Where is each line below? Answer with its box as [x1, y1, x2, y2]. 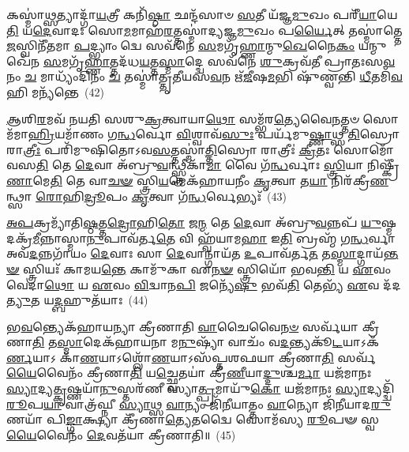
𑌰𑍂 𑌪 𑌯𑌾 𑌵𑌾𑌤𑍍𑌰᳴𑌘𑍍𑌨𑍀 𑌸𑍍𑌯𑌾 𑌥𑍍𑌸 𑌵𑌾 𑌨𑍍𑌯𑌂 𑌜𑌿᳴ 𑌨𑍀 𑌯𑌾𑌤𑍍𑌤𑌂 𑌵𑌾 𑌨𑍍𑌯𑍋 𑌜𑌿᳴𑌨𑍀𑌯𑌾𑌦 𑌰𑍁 [6, 395, 391, 412]
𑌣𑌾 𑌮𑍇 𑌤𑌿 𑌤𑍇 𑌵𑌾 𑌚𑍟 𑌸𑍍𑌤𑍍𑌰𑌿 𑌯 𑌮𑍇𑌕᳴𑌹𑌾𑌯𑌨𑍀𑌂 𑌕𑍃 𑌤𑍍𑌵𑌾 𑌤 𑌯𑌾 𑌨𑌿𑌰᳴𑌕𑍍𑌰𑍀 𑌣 [6, 171, 388, 188]
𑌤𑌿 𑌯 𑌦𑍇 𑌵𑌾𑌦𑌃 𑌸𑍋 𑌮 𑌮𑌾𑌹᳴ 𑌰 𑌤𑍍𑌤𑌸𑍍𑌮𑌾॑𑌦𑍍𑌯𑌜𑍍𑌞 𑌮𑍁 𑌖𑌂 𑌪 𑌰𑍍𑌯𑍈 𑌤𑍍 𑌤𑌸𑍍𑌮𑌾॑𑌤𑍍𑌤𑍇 [6, 21, 403, 38]
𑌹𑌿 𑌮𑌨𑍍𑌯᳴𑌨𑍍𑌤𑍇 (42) [6, 83, 104, 100]
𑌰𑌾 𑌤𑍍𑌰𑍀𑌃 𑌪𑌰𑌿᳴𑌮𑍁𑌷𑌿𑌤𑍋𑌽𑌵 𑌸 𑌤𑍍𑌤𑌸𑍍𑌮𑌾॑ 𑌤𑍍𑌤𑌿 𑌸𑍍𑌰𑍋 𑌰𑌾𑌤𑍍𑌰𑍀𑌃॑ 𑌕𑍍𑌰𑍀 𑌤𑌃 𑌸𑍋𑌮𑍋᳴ [6, 141, 394, 157]
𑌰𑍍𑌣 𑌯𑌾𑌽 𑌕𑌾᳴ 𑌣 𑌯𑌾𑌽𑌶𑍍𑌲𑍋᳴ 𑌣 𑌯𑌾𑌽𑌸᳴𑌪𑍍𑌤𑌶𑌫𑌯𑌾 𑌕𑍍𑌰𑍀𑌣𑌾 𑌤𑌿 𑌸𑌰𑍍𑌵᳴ [6, 348, 376, 365]
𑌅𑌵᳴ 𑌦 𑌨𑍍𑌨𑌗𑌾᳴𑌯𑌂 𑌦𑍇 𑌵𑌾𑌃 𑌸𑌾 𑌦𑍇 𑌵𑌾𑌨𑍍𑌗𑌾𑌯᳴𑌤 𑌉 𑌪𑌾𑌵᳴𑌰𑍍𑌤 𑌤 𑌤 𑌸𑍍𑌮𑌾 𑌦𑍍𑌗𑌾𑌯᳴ [6, 245, 384, 262]
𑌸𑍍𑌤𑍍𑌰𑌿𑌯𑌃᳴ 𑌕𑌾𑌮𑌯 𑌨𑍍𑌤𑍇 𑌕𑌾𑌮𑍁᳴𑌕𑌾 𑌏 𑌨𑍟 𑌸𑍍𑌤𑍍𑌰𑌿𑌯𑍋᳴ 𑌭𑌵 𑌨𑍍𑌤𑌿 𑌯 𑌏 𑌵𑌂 [23, 260, 392, 277]
